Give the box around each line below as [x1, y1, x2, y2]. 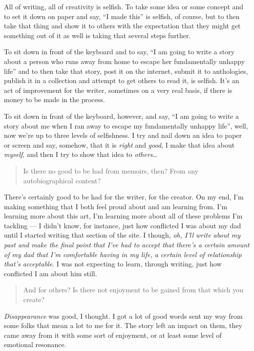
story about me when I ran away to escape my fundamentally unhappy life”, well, [4, 120, 248, 131]
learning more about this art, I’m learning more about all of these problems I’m [4, 211, 243, 221]
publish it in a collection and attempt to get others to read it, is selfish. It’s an [4, 75, 239, 86]
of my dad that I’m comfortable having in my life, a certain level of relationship [4, 249, 242, 259]
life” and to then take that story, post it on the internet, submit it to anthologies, [4, 66, 248, 76]
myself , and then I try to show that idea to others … [4, 149, 157, 159]
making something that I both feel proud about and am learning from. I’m [4, 201, 228, 211]
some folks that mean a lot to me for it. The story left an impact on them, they [4, 320, 242, 330]
